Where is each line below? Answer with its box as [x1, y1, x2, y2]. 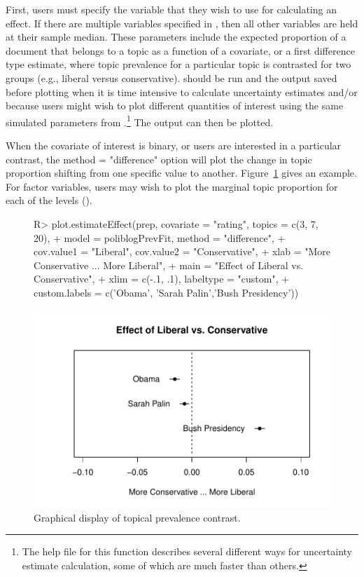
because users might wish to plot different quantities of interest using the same [6, 98, 344, 113]
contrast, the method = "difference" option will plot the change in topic [6, 151, 312, 166]
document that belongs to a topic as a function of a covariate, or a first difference [6, 43, 355, 57]
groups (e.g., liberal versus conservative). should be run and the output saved [6, 70, 337, 85]
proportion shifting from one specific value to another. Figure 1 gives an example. [6, 165, 357, 180]
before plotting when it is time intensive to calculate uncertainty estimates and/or [6, 84, 358, 99]
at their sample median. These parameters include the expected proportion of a [6, 29, 346, 44]
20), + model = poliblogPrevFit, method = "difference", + [34, 230, 286, 245]
